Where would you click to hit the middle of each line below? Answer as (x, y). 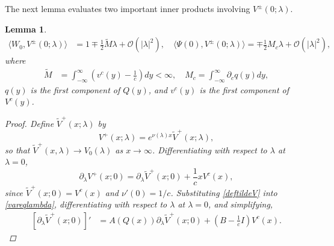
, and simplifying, (241, 204)
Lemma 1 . (26, 29)
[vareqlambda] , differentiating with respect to (86, 204)
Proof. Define (29, 123)
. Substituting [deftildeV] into (224, 192)
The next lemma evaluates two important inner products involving (128, 8)
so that (17, 149)
